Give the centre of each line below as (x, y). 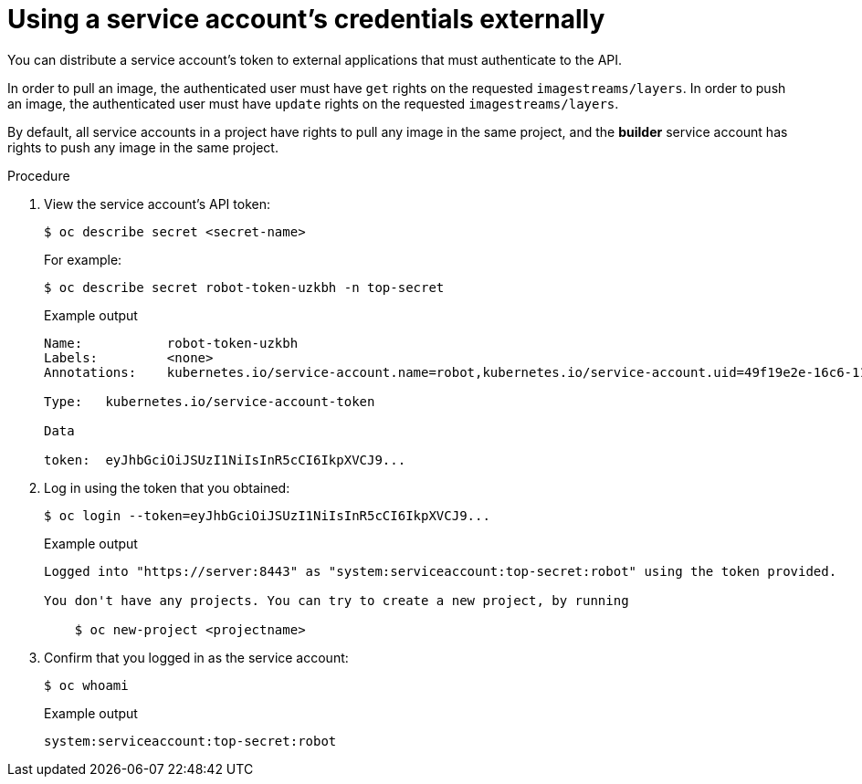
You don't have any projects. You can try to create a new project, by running (336, 600)
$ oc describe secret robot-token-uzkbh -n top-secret (244, 287)
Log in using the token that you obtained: (167, 487)
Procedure (39, 175)
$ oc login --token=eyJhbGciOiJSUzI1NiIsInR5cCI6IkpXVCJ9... (267, 515)
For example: (83, 259)
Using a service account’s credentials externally (306, 19)
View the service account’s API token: (157, 204)
